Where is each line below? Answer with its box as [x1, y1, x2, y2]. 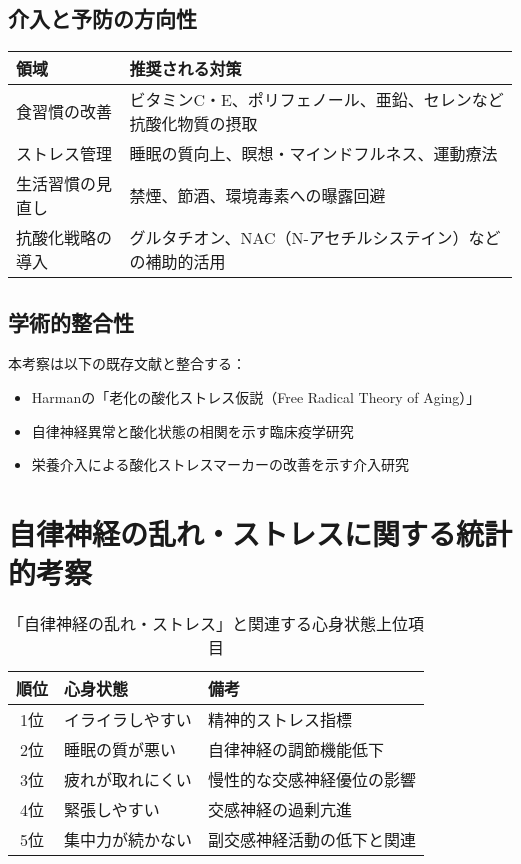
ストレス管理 [16, 142, 113, 166]
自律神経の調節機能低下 [208, 738, 385, 762]
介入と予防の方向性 [8, 3, 197, 34]
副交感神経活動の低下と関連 [208, 828, 417, 852]
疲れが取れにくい [64, 768, 192, 792]
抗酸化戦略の [16, 226, 113, 250]
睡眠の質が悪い [64, 738, 177, 762]
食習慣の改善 [16, 100, 113, 124]
